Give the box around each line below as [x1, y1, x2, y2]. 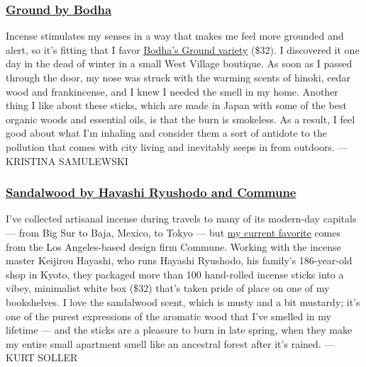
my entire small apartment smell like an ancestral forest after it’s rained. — [6, 336, 335, 351]
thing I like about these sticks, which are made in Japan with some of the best [6, 98, 347, 113]
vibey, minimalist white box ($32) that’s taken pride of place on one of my [6, 281, 330, 295]
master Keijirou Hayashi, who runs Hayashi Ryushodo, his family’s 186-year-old [6, 253, 353, 268]
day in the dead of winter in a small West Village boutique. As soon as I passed [6, 56, 353, 71]
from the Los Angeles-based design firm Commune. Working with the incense [6, 239, 341, 254]
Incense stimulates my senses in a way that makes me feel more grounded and [6, 28, 344, 43]
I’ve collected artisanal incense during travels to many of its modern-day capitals [6, 211, 357, 226]
